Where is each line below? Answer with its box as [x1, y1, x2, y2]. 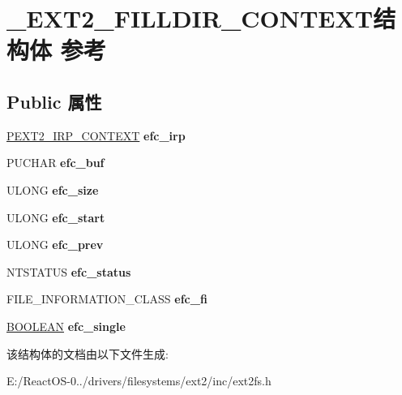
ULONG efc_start [6, 208, 105, 225]
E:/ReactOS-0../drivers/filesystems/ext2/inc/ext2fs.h [6, 372, 272, 389]
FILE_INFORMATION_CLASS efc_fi [6, 290, 207, 307]
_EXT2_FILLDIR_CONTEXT [6, 2, 374, 35]
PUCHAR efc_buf [6, 154, 105, 171]
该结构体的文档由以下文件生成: [6, 345, 169, 362]
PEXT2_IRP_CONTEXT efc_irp [6, 127, 186, 144]
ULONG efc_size [6, 181, 99, 198]
